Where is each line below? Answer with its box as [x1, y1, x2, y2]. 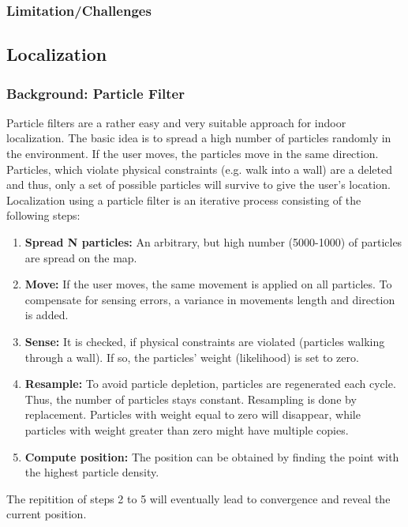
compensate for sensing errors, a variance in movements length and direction [24, 291, 395, 307]
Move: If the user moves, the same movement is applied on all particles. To [24, 276, 392, 292]
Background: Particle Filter [6, 83, 185, 103]
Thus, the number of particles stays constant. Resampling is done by [24, 390, 357, 407]
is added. [24, 307, 69, 323]
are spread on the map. [24, 249, 137, 265]
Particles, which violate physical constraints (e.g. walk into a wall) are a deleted [6, 160, 393, 177]
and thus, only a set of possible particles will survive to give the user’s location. [6, 176, 391, 193]
